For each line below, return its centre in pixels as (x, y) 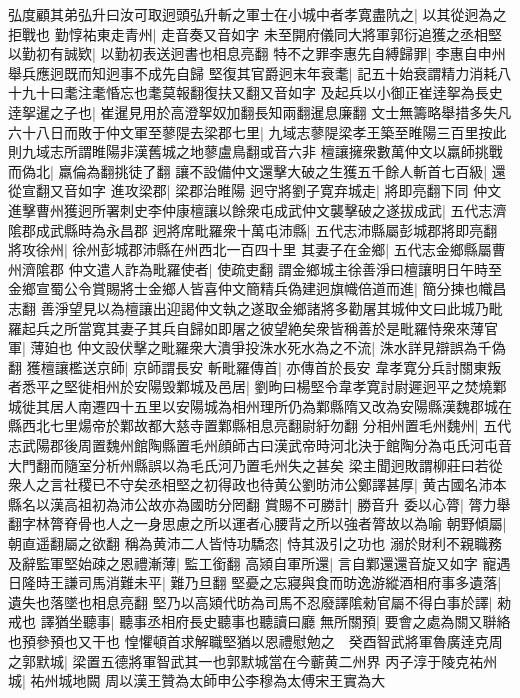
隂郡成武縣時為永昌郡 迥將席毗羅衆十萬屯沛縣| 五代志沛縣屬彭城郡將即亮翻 (253, 229)
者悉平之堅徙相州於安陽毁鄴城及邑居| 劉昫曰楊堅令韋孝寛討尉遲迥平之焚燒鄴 (257, 386)
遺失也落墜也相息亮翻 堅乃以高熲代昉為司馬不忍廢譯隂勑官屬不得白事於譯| (250, 601)
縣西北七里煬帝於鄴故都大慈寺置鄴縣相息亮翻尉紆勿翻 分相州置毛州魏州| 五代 (260, 425)
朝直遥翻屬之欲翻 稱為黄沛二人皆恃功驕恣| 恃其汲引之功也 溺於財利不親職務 (255, 543)
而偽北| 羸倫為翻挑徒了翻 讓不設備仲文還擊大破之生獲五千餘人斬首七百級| (248, 170)
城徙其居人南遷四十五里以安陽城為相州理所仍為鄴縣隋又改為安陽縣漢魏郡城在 (260, 405)
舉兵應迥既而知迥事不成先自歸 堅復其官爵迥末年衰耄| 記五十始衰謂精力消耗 (253, 72)
